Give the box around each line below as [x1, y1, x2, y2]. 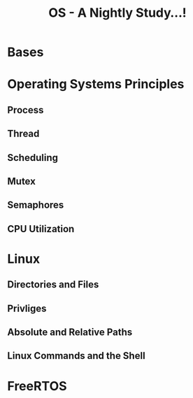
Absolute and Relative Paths [7, 327, 133, 339]
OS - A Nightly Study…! [48, 5, 187, 21]
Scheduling [7, 152, 58, 164]
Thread [7, 128, 40, 140]
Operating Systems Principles [7, 76, 185, 92]
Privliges [7, 302, 47, 314]
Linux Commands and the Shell [7, 350, 145, 362]
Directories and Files [7, 278, 99, 291]
